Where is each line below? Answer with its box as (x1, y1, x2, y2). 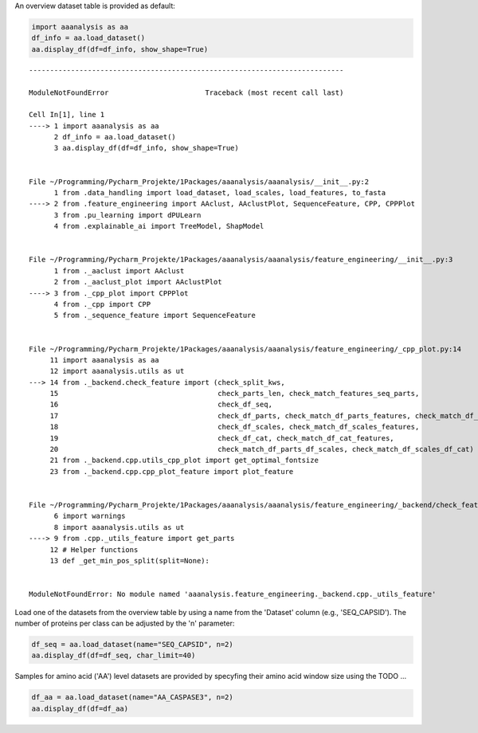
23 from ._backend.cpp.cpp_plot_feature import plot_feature (49, 467, 294, 476)
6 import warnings (53, 512, 126, 521)
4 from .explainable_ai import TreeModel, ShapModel (53, 221, 264, 231)
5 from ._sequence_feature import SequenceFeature (53, 311, 257, 320)
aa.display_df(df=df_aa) (31, 704, 129, 713)
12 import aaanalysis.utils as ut (49, 366, 185, 376)
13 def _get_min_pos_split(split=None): (49, 556, 210, 565)
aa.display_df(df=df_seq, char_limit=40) (31, 651, 196, 660)
